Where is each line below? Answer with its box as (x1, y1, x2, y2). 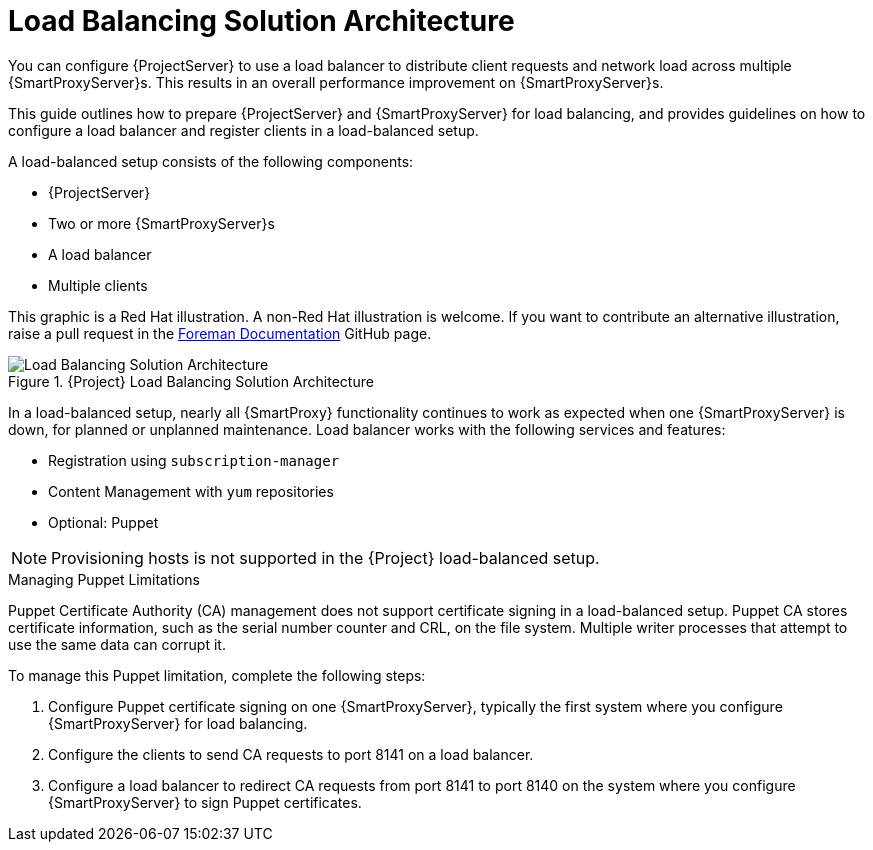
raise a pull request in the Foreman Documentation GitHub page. (8, 324, 432, 342)
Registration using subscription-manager (48, 451, 340, 469)
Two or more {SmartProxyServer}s (48, 214, 275, 232)
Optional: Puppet (48, 513, 159, 531)
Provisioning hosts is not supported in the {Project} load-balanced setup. (51, 547, 600, 568)
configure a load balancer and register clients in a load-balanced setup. (8, 121, 479, 139)
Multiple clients (48, 276, 148, 294)
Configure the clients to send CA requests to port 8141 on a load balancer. (48, 745, 534, 763)
